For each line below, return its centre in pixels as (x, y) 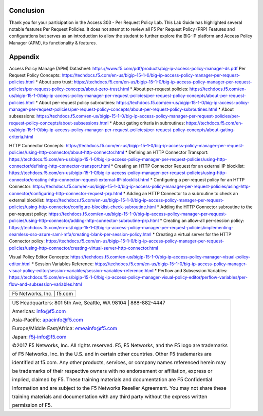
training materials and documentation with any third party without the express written (110, 396)
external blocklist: (27, 200)
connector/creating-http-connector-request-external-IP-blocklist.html (79, 179)
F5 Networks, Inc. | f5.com (42, 294)
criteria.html (21, 137)
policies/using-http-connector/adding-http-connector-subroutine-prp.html (84, 221)
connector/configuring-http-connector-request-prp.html (66, 193)
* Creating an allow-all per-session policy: (202, 221)
